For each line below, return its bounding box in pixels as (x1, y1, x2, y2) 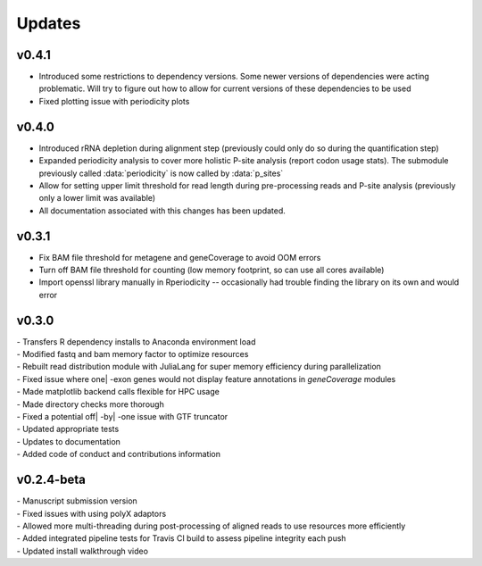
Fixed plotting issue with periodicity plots (38, 96, 190, 106)
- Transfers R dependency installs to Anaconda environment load (16, 336, 256, 347)
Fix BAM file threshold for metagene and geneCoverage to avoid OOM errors (38, 252, 321, 262)
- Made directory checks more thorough (16, 398, 164, 410)
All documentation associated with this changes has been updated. (38, 205, 286, 216)
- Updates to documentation (16, 436, 120, 446)
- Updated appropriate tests (16, 424, 120, 435)
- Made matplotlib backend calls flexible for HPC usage (16, 387, 220, 397)
